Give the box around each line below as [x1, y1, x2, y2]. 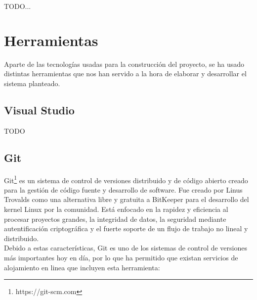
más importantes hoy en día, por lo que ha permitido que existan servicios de [4, 252, 238, 262]
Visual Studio [4, 102, 75, 117]
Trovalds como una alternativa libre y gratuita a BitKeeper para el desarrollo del [4, 194, 249, 204]
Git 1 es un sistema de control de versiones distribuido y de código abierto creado [4, 173, 248, 185]
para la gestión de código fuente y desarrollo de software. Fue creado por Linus [4, 184, 243, 195]
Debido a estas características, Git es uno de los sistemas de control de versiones [4, 243, 247, 253]
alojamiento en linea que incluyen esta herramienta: [4, 262, 160, 272]
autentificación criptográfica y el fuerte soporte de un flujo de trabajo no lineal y [4, 223, 248, 234]
